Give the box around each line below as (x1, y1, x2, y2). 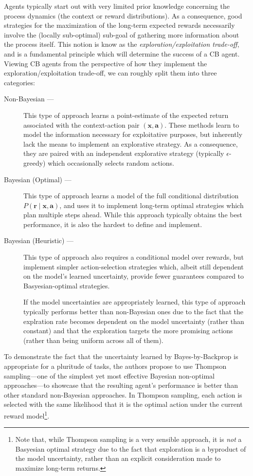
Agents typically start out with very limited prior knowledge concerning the (4, 1, 230, 11)
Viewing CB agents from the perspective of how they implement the (4, 58, 207, 68)
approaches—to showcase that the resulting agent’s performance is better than (4, 380, 238, 390)
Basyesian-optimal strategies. (23, 280, 110, 290)
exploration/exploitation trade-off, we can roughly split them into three (4, 68, 217, 78)
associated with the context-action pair (23, 119, 140, 130)
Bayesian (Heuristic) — (4, 235, 74, 246)
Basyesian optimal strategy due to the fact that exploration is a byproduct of (15, 443, 246, 454)
